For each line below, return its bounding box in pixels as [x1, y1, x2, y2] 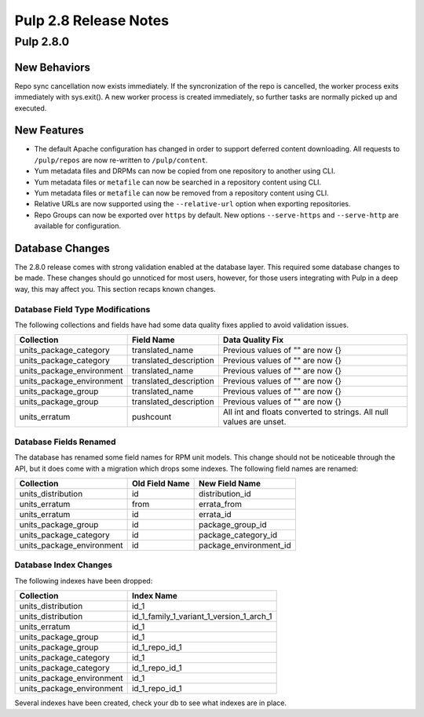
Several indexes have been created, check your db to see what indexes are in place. [14, 698, 287, 708]
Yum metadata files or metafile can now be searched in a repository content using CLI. [34, 177, 322, 187]
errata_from [198, 498, 243, 509]
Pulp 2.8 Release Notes [14, 12, 169, 29]
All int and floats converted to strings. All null [222, 406, 389, 417]
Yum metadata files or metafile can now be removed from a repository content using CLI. [34, 188, 329, 198]
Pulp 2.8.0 [14, 35, 70, 49]
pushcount [131, 412, 172, 423]
